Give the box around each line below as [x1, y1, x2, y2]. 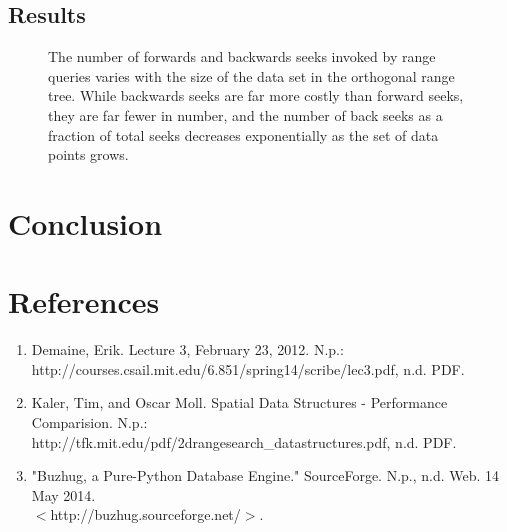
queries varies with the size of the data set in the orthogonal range [48, 65, 455, 86]
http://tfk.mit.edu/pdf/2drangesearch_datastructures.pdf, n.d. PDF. [31, 431, 457, 452]
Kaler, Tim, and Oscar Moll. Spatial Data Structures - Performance [31, 392, 448, 413]
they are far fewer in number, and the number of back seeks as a [48, 104, 443, 125]
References [8, 281, 160, 322]
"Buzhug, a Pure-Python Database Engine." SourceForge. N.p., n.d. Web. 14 [31, 465, 500, 486]
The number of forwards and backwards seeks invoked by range [48, 46, 436, 67]
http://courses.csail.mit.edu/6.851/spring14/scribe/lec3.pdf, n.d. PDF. [31, 358, 465, 379]
